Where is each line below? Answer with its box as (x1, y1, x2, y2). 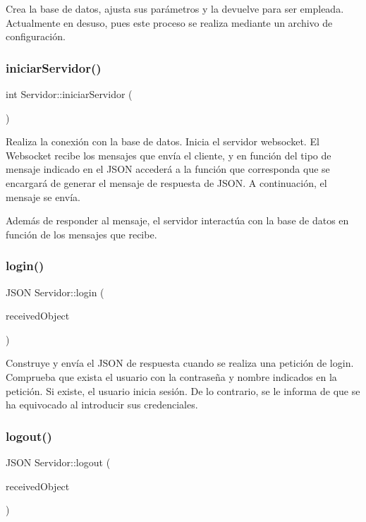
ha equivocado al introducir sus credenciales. (6, 397, 198, 412)
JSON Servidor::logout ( (6, 454, 111, 469)
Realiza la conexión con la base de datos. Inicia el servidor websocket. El (6, 134, 319, 149)
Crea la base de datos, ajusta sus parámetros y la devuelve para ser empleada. (6, 1, 344, 16)
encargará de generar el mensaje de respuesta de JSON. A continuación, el (6, 175, 327, 190)
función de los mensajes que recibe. (6, 226, 157, 241)
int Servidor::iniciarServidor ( (6, 87, 133, 101)
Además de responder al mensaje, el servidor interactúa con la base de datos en (6, 213, 349, 228)
